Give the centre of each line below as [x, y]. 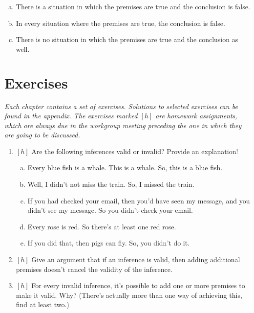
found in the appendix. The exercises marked [71, 116]
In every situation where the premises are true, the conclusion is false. [120, 23]
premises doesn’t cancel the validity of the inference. [94, 269]
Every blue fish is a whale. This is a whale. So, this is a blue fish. [125, 168]
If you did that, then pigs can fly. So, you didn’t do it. [109, 243]
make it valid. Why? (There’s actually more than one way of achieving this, [129, 295]
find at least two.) [42, 304]
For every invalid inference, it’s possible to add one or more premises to [138, 285]
